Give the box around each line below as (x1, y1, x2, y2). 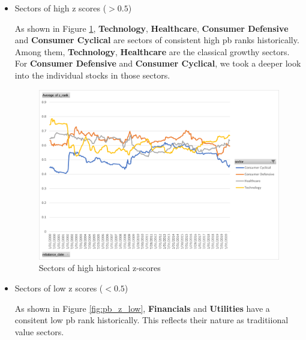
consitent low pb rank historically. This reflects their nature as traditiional (14, 314, 289, 326)
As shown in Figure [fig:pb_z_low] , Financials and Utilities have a (14, 302, 270, 314)
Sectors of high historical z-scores (38, 261, 161, 274)
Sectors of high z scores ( (14, 2, 107, 14)
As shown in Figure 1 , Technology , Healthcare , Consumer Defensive (14, 22, 289, 34)
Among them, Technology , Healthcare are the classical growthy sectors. (14, 45, 290, 58)
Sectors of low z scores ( (14, 281, 103, 294)
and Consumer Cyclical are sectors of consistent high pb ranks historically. (14, 34, 299, 46)
